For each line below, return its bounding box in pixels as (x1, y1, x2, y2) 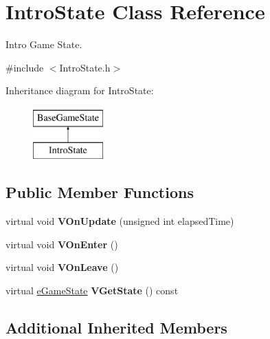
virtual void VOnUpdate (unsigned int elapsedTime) (5, 214, 234, 228)
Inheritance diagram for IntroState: (5, 83, 154, 98)
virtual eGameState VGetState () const (5, 283, 179, 298)
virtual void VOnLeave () (5, 260, 119, 274)
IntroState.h (59, 60, 111, 74)
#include (5, 60, 44, 74)
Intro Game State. (5, 37, 82, 52)
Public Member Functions (5, 182, 194, 203)
